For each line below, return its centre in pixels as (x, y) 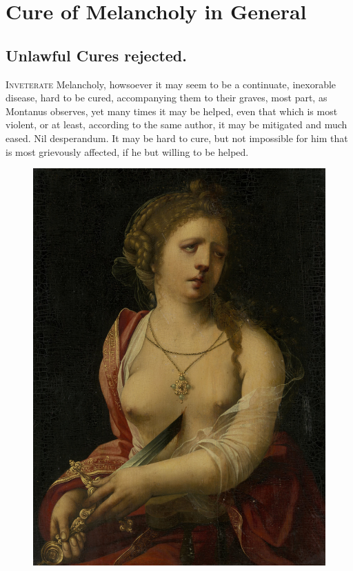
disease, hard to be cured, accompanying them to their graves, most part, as (167, 98)
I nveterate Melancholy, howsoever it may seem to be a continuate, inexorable (171, 84)
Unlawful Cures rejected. (96, 55)
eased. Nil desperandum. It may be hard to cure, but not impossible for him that (177, 138)
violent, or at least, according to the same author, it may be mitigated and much (176, 124)
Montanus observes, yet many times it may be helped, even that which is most (172, 111)
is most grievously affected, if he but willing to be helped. (127, 151)
